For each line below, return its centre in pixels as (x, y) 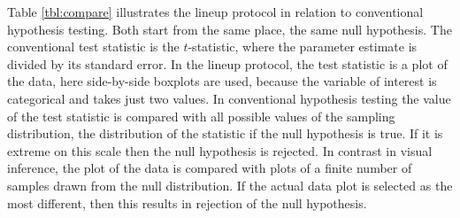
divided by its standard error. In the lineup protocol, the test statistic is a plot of (227, 63)
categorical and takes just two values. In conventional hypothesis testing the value (229, 98)
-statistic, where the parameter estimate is (303, 47)
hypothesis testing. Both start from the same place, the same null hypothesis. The (230, 29)
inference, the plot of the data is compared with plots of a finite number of (210, 168)
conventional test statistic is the (93, 47)
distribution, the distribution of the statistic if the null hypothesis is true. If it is (225, 133)
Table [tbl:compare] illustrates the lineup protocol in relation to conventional (215, 12)
